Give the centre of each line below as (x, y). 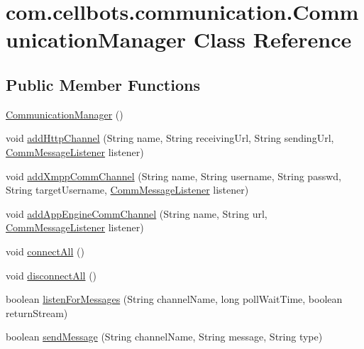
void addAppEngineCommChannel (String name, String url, (137, 213)
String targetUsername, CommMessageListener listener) (127, 190)
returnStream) (37, 312)
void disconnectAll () (51, 275)
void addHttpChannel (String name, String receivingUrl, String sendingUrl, (170, 138)
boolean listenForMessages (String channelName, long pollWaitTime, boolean (174, 299)
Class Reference (272, 39)
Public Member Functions (103, 84)
